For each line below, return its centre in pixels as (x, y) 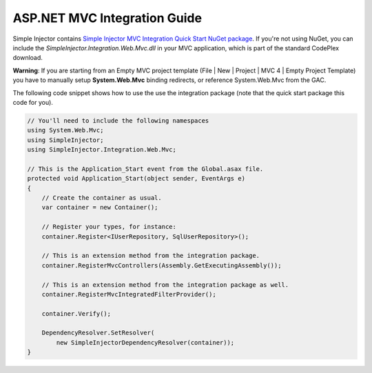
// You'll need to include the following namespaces (118, 120)
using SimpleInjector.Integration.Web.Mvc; (102, 150)
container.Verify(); (76, 313)
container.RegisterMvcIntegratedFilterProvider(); (129, 294)
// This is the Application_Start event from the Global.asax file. (145, 169)
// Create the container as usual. (102, 198)
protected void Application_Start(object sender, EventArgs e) (136, 179)
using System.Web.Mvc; (65, 130)
